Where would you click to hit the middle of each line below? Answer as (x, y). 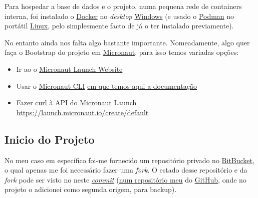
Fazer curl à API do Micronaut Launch (76, 102)
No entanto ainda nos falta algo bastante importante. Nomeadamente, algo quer (127, 42)
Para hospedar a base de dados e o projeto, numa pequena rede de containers (123, 6)
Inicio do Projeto (50, 139)
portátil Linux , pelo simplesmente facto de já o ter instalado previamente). (119, 26)
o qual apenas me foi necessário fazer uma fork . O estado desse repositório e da (126, 170)
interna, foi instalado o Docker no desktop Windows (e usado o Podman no (119, 16)
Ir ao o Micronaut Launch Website (69, 69)
